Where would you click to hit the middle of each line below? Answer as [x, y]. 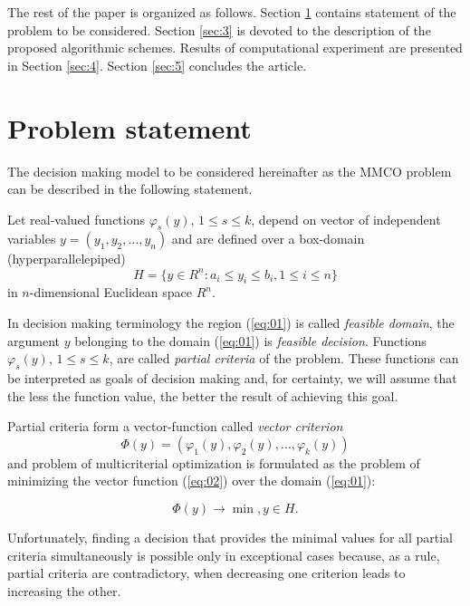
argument [34, 340]
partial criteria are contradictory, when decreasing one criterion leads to [206, 573]
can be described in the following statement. [130, 189]
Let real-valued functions [76, 219]
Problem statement [129, 127]
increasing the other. [64, 590]
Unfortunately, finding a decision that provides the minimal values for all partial [230, 537]
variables [32, 239]
